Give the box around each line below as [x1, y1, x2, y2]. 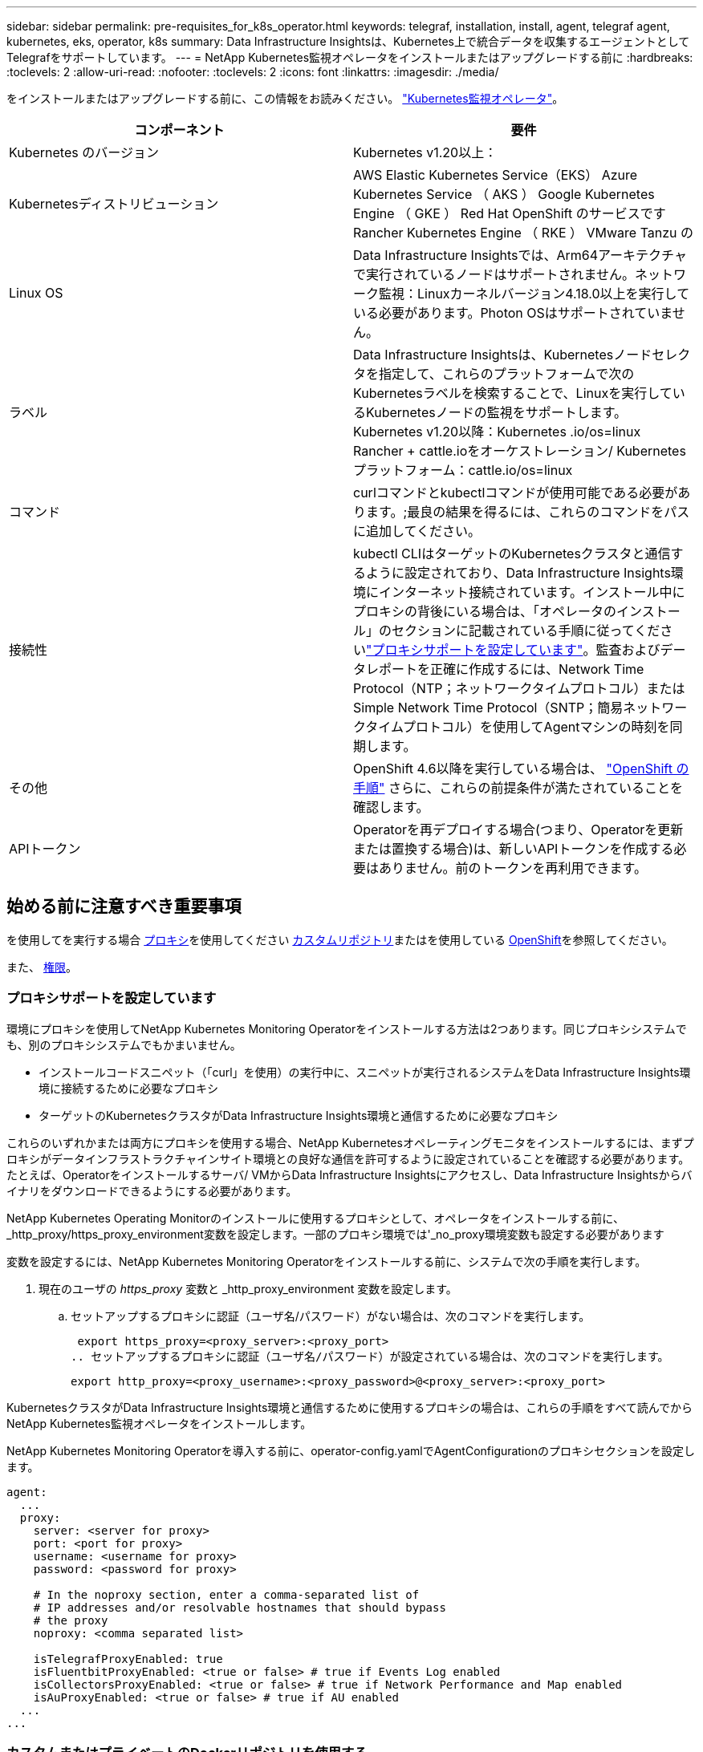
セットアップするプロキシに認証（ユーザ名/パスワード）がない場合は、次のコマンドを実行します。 [71, 1308, 591, 1323]
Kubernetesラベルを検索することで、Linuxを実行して [353, 385, 673, 401]
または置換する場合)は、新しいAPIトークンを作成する [353, 841, 674, 857]
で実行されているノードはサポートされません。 [353, 266, 636, 282]
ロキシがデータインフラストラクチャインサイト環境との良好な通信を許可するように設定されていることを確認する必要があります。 [6, 1151, 690, 1166]
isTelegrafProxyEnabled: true [33, 1652, 223, 1665]
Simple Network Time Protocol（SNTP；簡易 [353, 700, 624, 716]
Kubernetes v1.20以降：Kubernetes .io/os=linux [353, 424, 641, 440]
